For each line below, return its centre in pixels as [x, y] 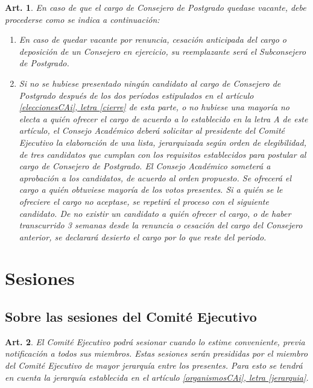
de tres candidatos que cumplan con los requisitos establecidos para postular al [163, 154]
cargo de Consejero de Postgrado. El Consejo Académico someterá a [145, 166]
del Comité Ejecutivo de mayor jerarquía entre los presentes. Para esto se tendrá [154, 365]
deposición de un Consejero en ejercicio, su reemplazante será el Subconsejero [163, 51]
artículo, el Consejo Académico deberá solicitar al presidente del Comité [152, 130]
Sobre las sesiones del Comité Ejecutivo [131, 317]
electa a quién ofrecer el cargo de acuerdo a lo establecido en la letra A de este [163, 118]
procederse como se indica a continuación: [82, 19]
